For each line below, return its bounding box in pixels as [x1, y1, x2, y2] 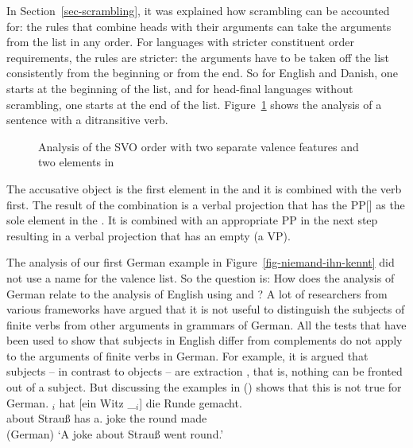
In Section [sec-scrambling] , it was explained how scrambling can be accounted [6, 2, 390, 18]
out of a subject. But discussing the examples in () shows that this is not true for [6, 379, 402, 395]
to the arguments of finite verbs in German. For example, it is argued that [6, 347, 369, 364]
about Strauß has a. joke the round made [6, 410, 207, 427]
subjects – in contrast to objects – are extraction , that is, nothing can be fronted [6, 363, 403, 380]
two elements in [38, 154, 114, 170]
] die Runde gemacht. [139, 394, 242, 411]
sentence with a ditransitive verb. [6, 111, 168, 128]
